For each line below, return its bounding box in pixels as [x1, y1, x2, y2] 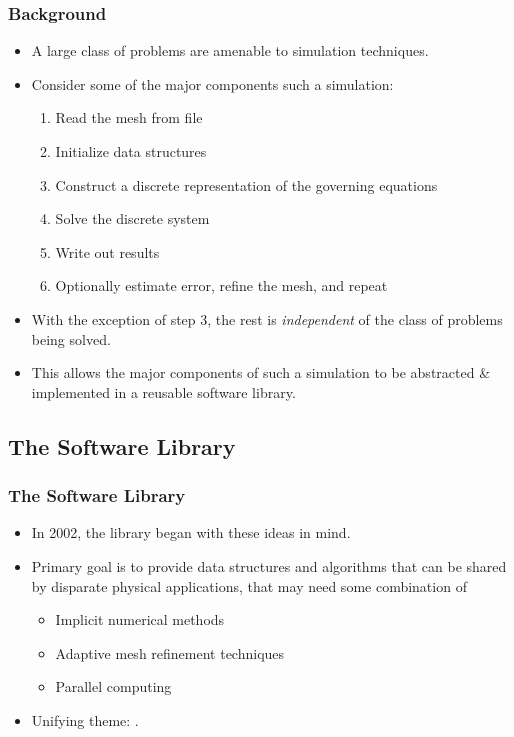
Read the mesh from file [55, 107, 203, 128]
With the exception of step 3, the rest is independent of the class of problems [31, 308, 503, 329]
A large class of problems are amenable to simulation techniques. [31, 40, 429, 61]
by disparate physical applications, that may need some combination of [31, 575, 467, 596]
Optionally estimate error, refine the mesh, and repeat [55, 275, 388, 296]
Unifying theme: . [31, 709, 139, 730]
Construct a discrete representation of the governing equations [55, 174, 438, 195]
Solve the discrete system [55, 208, 210, 229]
